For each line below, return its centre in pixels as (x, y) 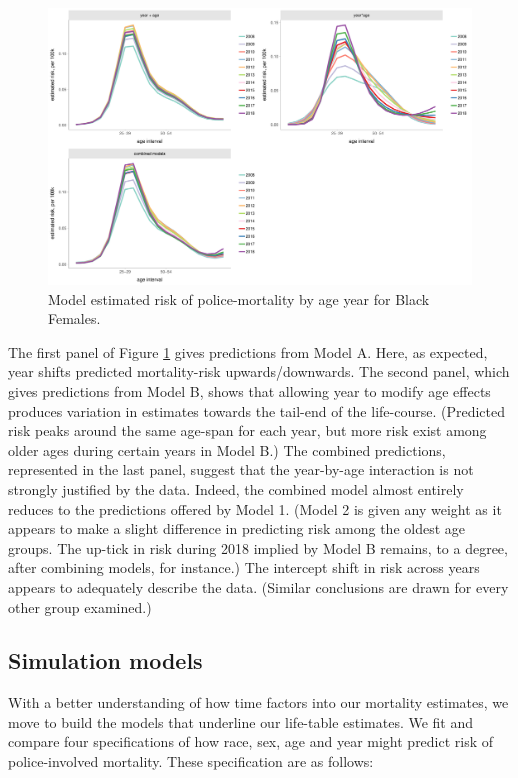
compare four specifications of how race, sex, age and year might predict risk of (251, 741)
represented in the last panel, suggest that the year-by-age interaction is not (241, 469)
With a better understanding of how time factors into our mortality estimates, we (258, 702)
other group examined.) (80, 606)
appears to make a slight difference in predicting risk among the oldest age (236, 528)
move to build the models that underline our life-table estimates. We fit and (241, 721)
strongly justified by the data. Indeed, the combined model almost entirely (236, 488)
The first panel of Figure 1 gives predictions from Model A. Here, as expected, (248, 351)
